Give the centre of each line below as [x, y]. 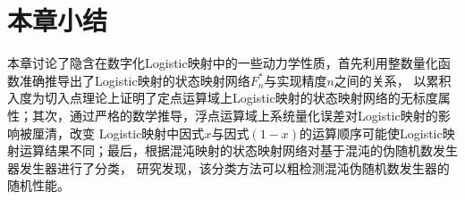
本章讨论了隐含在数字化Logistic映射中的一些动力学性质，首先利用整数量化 [223, 63]
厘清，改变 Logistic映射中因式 [118, 133]
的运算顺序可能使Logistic [371, 133]
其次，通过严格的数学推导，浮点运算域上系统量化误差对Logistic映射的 [235, 115]
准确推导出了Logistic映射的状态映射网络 [135, 80]
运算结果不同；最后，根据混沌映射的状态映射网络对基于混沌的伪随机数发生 [238, 150]
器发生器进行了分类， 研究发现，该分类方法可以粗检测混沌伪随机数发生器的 [228, 167]
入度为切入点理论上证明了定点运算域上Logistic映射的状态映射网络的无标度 [223, 98]
